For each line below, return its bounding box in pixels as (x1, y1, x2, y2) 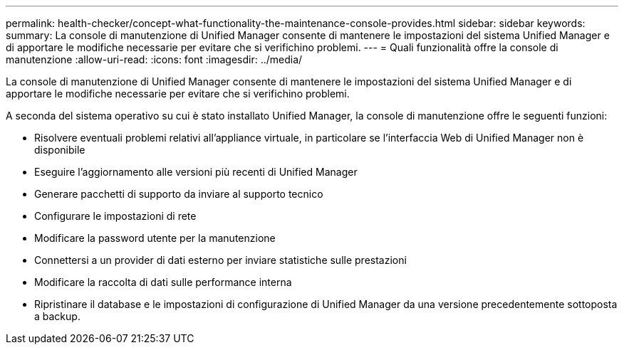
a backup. (34, 310, 80, 322)
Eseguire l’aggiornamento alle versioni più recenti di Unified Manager (34, 166, 358, 178)
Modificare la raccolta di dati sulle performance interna (34, 276, 292, 288)
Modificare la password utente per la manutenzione (34, 232, 276, 244)
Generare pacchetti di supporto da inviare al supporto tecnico (34, 188, 323, 200)
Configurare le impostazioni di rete (34, 210, 197, 222)
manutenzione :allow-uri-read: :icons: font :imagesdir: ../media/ (6, 53, 303, 65)
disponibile (34, 144, 85, 156)
